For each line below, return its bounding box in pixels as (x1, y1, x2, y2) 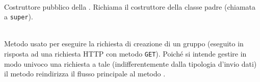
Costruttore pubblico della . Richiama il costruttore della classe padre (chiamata (4, 1, 256, 12)
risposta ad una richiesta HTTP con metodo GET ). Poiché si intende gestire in (4, 48, 247, 59)
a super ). (4, 11, 33, 22)
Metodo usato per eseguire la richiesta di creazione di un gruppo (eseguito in (4, 38, 244, 49)
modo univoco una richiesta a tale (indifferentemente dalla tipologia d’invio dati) (4, 58, 257, 69)
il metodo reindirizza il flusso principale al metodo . (4, 68, 166, 79)
